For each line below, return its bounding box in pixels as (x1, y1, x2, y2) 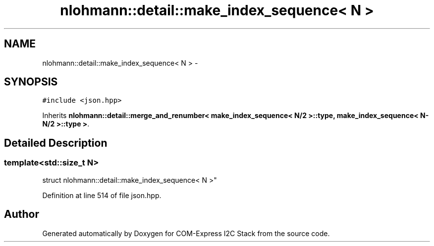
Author (4, 208, 39, 221)
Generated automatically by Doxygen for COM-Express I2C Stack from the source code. (42, 229, 330, 238)
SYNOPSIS (4, 76, 58, 88)
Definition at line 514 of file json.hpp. (42, 191, 162, 200)
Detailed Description (4, 136, 108, 149)
